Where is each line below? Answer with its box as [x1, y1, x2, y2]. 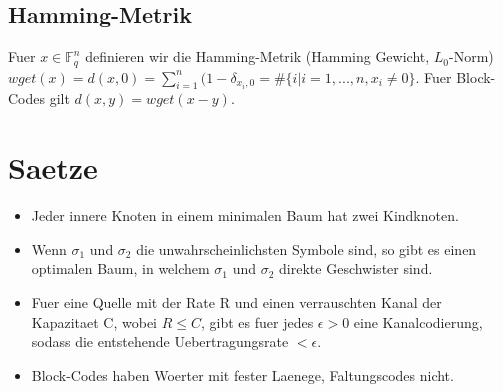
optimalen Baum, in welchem [31, 258, 210, 279]
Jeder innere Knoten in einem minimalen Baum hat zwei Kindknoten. [31, 205, 459, 226]
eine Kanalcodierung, [353, 311, 483, 332]
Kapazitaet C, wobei [31, 311, 158, 332]
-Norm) [449, 46, 494, 67]
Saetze [8, 147, 98, 188]
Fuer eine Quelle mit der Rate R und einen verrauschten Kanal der [31, 291, 442, 312]
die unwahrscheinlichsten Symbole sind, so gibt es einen [136, 238, 477, 259]
